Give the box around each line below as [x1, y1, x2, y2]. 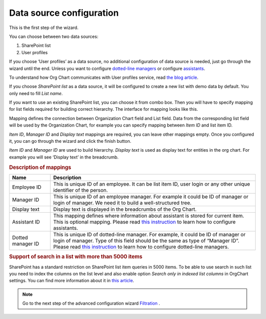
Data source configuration [9, 7, 119, 18]
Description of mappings [9, 164, 71, 171]
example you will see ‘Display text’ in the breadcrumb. [9, 154, 119, 160]
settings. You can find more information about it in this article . [9, 278, 134, 284]
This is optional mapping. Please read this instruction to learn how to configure [53, 218, 236, 225]
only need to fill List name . [9, 90, 63, 96]
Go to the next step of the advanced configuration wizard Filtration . [22, 300, 160, 306]
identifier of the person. [53, 187, 108, 193]
